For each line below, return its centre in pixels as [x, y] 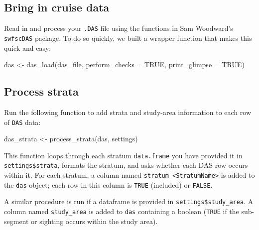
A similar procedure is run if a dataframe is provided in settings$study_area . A [129, 201]
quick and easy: [28, 48]
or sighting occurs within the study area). [94, 221]
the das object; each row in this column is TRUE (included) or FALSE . [108, 184]
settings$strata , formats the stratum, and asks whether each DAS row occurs [126, 165]
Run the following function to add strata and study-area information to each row [128, 112]
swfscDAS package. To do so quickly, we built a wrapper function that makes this [128, 38]
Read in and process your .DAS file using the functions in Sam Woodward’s [119, 28]
